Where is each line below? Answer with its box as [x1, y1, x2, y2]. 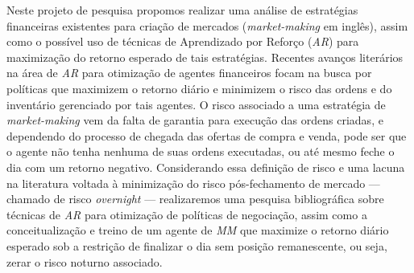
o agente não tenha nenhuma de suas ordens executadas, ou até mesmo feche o [6, 143, 395, 160]
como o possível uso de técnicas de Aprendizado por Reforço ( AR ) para [6, 33, 359, 50]
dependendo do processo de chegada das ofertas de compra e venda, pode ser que [6, 127, 407, 144]
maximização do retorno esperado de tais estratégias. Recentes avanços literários [6, 48, 404, 65]
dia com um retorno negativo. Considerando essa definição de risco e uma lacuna [6, 158, 405, 175]
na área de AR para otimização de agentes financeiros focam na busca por [6, 64, 372, 81]
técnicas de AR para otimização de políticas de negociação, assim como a [6, 206, 367, 222]
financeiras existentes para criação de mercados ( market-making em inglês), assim [6, 17, 408, 34]
